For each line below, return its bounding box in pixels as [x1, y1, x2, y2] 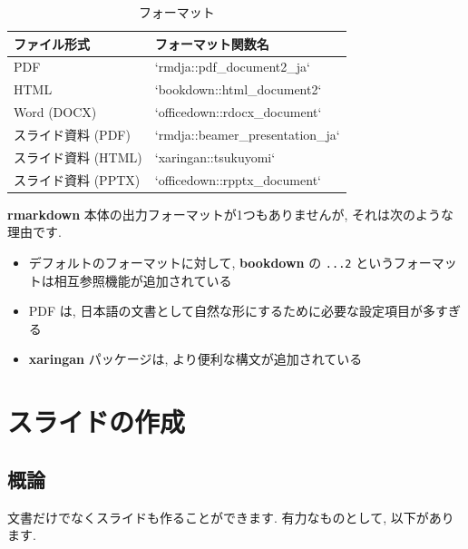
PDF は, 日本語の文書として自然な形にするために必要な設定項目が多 [28, 301, 436, 320]
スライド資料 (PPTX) [14, 170, 141, 189]
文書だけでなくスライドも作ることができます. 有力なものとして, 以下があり [7, 507, 454, 526]
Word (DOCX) [14, 103, 97, 122]
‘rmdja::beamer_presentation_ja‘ [154, 124, 340, 143]
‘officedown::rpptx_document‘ [154, 170, 321, 189]
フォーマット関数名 [154, 34, 269, 53]
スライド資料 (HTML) [14, 147, 142, 166]
